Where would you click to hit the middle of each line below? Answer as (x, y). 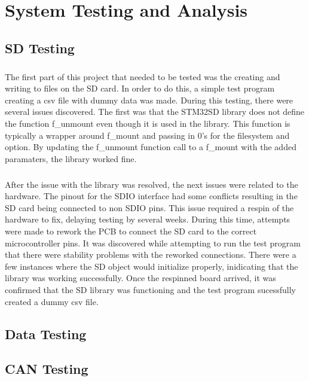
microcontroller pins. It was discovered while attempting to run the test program (153, 243)
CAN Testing (47, 369)
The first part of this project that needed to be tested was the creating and (143, 76)
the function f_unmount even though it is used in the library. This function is (148, 123)
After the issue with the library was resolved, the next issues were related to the (152, 184)
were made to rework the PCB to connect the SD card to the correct (131, 231)
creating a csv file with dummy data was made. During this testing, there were (149, 100)
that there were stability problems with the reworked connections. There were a (151, 254)
